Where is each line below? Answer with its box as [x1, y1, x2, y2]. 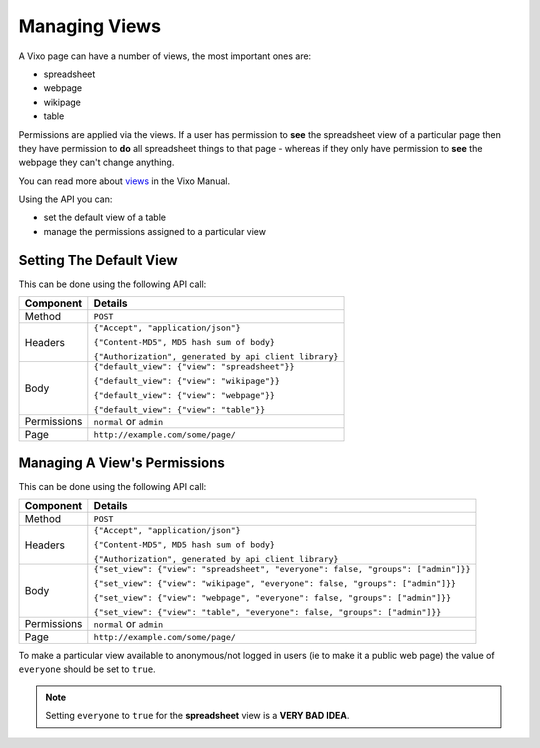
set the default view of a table [43, 211, 167, 224]
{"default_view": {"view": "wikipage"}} [93, 376, 280, 387]
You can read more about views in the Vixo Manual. [18, 175, 230, 187]
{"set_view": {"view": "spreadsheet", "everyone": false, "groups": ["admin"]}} [93, 564, 471, 575]
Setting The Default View [18, 251, 178, 269]
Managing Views [18, 15, 162, 37]
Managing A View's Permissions [18, 454, 225, 471]
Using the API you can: [18, 193, 113, 205]
